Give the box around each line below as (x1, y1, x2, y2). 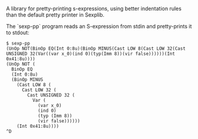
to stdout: (6, 29, 29, 36)
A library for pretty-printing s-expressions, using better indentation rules (6, 5, 181, 12)
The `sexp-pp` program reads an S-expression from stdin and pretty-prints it (6, 23, 192, 30)
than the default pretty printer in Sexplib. (6, 11, 105, 18)
